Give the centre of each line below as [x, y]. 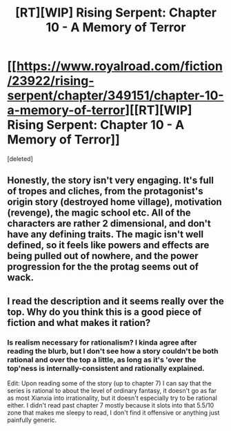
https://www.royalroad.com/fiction [119, 66]
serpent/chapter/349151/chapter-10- [115, 96]
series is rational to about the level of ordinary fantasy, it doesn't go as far [112, 391]
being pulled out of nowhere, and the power [103, 256]
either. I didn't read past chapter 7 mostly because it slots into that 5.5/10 [111, 405]
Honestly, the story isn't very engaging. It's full [110, 181]
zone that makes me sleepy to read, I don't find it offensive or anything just [113, 413]
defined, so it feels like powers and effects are [108, 246]
